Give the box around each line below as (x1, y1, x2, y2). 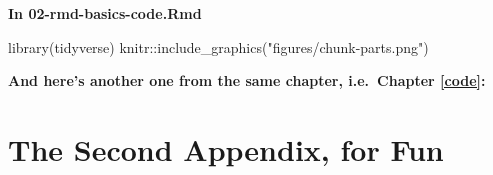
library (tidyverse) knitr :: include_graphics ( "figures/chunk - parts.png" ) (8, 36, 429, 57)
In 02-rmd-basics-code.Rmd (8, 3, 202, 23)
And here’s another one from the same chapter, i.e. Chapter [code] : (8, 70, 486, 91)
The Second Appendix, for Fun (8, 128, 444, 169)
